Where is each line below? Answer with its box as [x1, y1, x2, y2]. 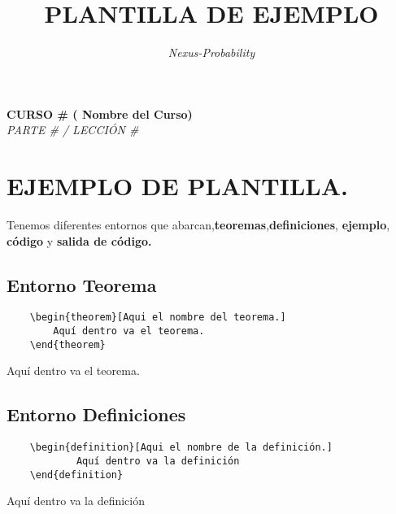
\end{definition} [29, 468, 124, 481]
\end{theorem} [29, 338, 106, 351]
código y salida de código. [7, 232, 152, 249]
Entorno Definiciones [7, 402, 186, 427]
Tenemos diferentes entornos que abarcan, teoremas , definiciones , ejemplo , [7, 216, 390, 233]
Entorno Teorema [7, 272, 157, 297]
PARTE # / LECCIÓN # [7, 121, 139, 138]
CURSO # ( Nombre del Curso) [7, 105, 193, 122]
